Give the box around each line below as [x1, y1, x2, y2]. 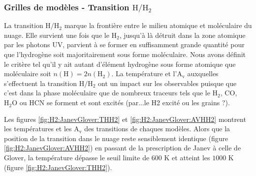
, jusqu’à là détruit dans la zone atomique [119, 29, 246, 40]
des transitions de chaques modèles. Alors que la [84, 123, 230, 134]
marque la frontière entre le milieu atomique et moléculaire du [64, 20, 252, 30]
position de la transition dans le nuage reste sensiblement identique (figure [4, 133, 228, 143]
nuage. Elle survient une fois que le [4, 29, 109, 40]
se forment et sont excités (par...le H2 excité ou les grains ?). [46, 97, 230, 108]
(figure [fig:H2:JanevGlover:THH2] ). [4, 162, 112, 172]
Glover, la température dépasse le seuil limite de [4, 152, 150, 163]
